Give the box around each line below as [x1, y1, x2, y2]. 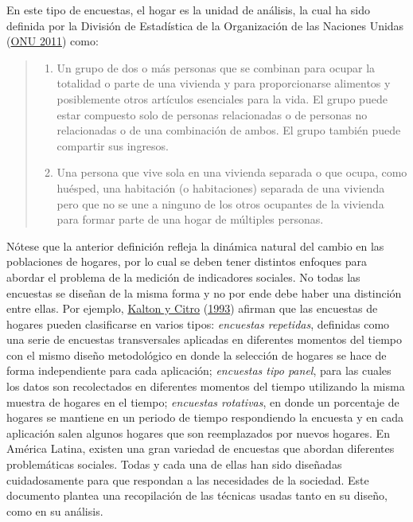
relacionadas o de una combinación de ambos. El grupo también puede [56, 122, 401, 138]
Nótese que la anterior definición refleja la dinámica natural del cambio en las [6, 237, 384, 254]
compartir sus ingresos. [56, 137, 169, 154]
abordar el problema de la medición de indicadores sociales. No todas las [6, 268, 360, 285]
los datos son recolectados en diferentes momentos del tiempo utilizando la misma [6, 378, 405, 395]
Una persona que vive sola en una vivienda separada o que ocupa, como [56, 164, 407, 181]
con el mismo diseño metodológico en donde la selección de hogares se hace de [6, 346, 387, 363]
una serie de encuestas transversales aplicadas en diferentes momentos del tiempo [6, 331, 402, 348]
